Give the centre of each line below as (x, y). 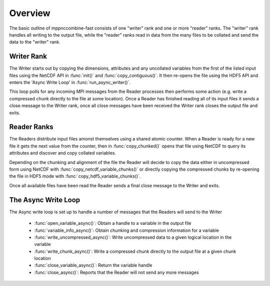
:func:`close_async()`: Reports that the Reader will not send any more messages (117, 272)
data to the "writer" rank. (35, 42)
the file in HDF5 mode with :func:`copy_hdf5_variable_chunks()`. (75, 176)
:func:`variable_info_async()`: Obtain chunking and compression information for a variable (127, 230)
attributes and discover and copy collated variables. (62, 153)
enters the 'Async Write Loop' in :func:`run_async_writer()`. (70, 82)
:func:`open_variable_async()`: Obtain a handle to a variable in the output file (113, 223)
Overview (30, 13)
